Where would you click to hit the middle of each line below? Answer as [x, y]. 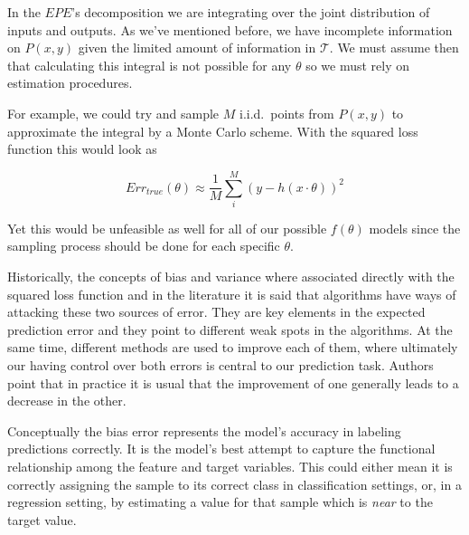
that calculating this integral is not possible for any [150, 65]
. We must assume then [394, 48]
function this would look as [82, 149]
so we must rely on [358, 65]
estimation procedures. [70, 83]
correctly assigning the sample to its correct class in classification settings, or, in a [234, 484]
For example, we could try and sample [113, 113]
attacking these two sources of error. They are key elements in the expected [216, 312]
